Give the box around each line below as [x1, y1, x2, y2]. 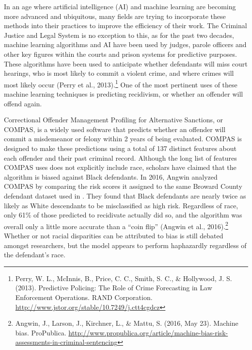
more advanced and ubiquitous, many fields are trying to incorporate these [4, 11, 226, 21]
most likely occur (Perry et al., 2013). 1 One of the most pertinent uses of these [4, 78, 237, 89]
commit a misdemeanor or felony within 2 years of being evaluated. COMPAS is [4, 133, 242, 144]
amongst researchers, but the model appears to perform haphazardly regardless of [4, 240, 247, 250]
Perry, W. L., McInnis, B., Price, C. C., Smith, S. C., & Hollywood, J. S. [15, 273, 232, 283]
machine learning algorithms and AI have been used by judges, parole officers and [4, 39, 247, 50]
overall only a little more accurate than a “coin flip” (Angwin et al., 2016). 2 [4, 219, 228, 231]
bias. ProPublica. [15, 327, 66, 337]
